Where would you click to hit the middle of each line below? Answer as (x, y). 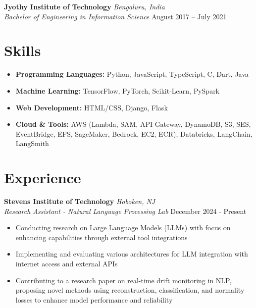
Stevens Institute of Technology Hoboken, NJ (80, 201)
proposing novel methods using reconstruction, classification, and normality (130, 290)
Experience (43, 178)
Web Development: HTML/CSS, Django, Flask (92, 107)
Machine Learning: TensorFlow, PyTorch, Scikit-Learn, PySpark (118, 90)
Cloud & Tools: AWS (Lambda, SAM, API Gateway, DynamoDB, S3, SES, (133, 124)
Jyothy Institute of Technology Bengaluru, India (84, 6)
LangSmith (32, 143)
